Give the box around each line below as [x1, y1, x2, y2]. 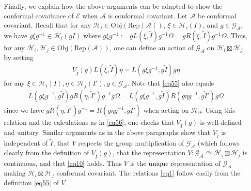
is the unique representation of [130, 158, 220, 168]
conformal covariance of [4, 10, 74, 20]
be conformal [198, 10, 236, 20]
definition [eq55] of [4, 177, 59, 188]
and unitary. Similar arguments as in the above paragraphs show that [4, 127, 210, 137]
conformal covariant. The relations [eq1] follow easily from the [56, 167, 240, 177]
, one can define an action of [110, 42, 194, 52]
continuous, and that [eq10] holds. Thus [4, 158, 122, 168]
